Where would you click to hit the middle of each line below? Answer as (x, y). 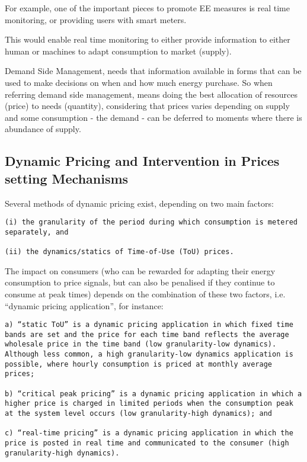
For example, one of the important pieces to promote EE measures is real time (147, 8)
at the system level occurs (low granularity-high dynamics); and (139, 414)
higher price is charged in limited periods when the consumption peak (149, 404)
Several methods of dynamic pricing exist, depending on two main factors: (139, 203)
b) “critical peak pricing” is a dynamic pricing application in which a (153, 394)
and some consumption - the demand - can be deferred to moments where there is (153, 117)
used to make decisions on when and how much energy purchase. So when (139, 82)
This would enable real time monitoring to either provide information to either (148, 39)
